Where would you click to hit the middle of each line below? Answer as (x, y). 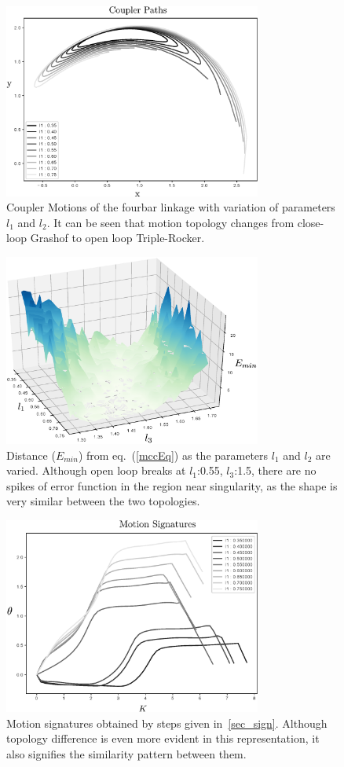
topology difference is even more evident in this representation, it (163, 738)
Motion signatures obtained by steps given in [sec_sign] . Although (167, 723)
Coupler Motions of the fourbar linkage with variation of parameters (171, 207)
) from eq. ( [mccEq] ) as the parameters (173, 455)
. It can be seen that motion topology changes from (170, 222)
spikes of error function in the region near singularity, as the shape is (172, 485)
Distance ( (31, 455)
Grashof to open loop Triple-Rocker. (117, 238)
